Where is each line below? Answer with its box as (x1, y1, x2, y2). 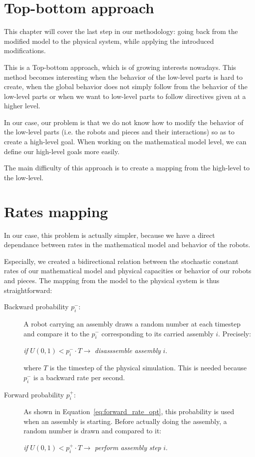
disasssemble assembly (94, 345, 161, 356)
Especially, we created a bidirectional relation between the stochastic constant (4, 256, 239, 266)
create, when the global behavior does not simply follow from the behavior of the (4, 81, 248, 92)
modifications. (4, 45, 46, 56)
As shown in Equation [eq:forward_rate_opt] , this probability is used (24, 406, 234, 417)
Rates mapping (4, 201, 108, 221)
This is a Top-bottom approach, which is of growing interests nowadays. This (4, 62, 236, 72)
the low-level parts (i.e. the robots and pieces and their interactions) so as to (4, 127, 235, 137)
